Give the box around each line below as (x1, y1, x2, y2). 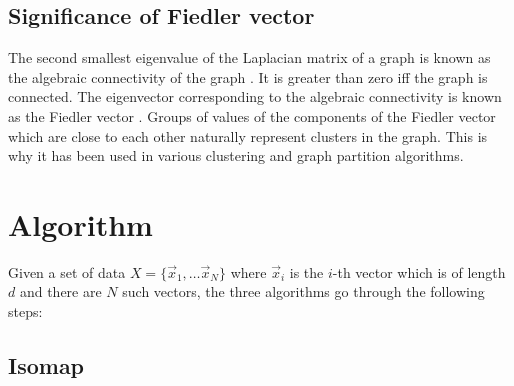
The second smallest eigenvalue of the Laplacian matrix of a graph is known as (8, 47, 491, 68)
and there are (19, 281, 102, 302)
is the (289, 261, 324, 282)
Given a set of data (8, 261, 126, 282)
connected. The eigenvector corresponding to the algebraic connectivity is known (8, 86, 502, 107)
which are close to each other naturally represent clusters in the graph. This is (8, 125, 488, 146)
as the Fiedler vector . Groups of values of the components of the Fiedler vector (8, 105, 496, 126)
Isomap (8, 350, 85, 381)
